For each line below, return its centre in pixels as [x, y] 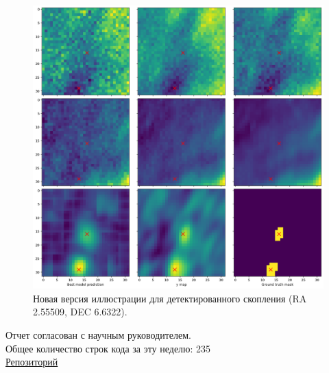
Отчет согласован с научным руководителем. [98, 335]
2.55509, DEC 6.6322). [80, 312]
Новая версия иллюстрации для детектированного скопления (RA [170, 298]
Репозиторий [32, 362]
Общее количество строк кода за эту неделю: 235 [108, 348]
